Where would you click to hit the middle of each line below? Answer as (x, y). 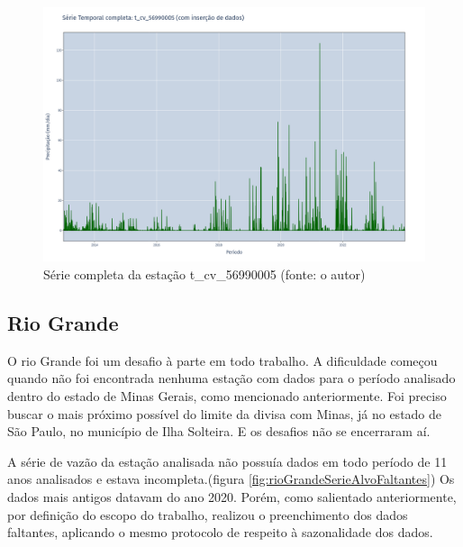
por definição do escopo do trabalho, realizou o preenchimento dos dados (208, 514)
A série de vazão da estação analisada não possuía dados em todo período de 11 (227, 461)
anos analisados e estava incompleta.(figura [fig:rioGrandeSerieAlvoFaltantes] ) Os (231, 479)
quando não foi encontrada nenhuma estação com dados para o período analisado (231, 378)
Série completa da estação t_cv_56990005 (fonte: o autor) (204, 273)
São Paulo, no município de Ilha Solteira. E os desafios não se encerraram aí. (219, 431)
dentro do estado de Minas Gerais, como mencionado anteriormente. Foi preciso (227, 395)
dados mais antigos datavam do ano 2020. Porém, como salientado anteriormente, (232, 496)
